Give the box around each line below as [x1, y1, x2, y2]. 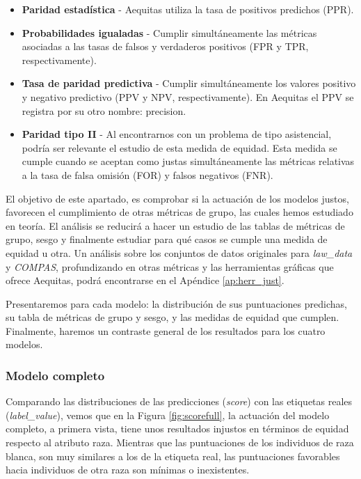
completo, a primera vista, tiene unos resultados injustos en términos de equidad [6, 421, 349, 436]
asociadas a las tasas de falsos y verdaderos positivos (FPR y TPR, [22, 39, 309, 54]
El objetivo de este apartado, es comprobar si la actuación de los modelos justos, [6, 191, 349, 205]
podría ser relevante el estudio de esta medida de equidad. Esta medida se [22, 140, 337, 155]
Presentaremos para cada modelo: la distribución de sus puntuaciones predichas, [6, 296, 347, 311]
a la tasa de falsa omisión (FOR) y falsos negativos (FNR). [22, 167, 273, 182]
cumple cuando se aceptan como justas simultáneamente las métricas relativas [22, 154, 355, 168]
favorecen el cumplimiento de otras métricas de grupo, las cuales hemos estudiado [6, 205, 353, 219]
